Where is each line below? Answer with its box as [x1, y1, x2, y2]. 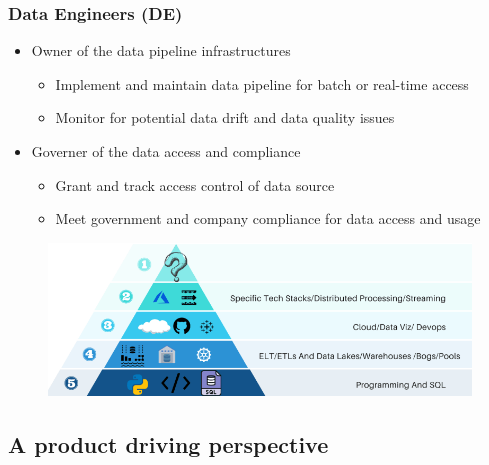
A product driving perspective [8, 429, 329, 460]
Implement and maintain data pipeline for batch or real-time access [55, 73, 469, 94]
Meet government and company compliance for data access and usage [55, 208, 481, 229]
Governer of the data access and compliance [31, 141, 301, 161]
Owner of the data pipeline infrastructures [31, 40, 291, 61]
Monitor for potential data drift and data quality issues [55, 107, 395, 128]
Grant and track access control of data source [55, 174, 335, 195]
